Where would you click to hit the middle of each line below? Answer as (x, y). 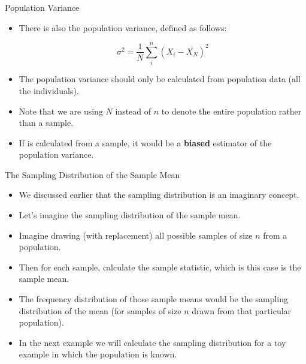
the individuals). (49, 90)
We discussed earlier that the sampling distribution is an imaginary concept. (159, 195)
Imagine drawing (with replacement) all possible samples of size (136, 235)
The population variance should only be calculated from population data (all (160, 79)
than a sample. (46, 123)
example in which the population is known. (98, 354)
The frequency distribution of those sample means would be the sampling (154, 299)
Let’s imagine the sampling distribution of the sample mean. (130, 215)
